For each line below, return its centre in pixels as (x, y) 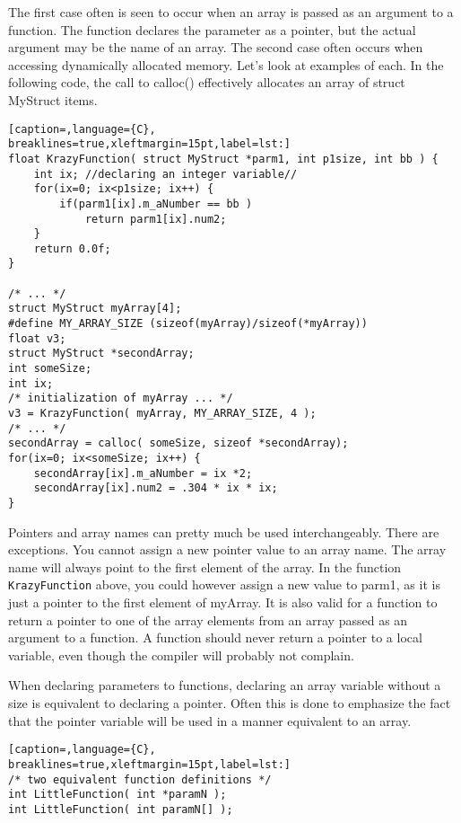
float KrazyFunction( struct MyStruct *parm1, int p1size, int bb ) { (223, 159)
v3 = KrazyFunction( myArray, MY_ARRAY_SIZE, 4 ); (162, 414)
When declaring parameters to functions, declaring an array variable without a (225, 685)
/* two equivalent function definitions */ (140, 779)
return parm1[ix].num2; (156, 219)
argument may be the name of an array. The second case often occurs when (216, 47)
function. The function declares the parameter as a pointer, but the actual (212, 29)
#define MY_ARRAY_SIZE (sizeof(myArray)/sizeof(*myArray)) (188, 324)
